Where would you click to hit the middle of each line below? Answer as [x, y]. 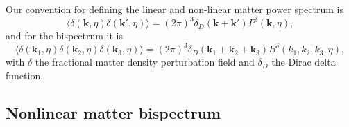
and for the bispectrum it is [65, 36]
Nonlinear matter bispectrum [113, 112]
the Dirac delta [304, 62]
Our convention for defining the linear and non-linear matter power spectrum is [174, 9]
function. [25, 75]
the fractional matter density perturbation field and [145, 62]
